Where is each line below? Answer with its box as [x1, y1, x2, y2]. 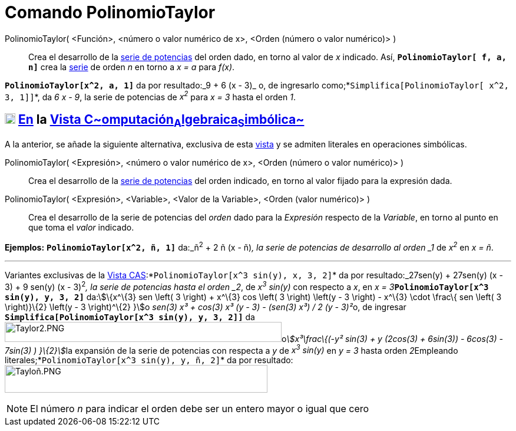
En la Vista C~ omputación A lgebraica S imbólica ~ [18, 111, 305, 130]
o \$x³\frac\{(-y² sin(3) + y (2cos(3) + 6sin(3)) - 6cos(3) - [282, 333, 503, 344]
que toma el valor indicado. [28, 222, 134, 233]
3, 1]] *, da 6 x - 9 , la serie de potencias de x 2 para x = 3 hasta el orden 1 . [5, 90, 296, 102]
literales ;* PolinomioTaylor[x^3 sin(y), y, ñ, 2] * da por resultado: [5, 355, 293, 366]
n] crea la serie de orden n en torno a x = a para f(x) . [28, 61, 235, 72]
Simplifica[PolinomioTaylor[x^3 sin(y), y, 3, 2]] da [5, 311, 255, 322]
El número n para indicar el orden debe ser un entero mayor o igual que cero [30, 403, 369, 415]
